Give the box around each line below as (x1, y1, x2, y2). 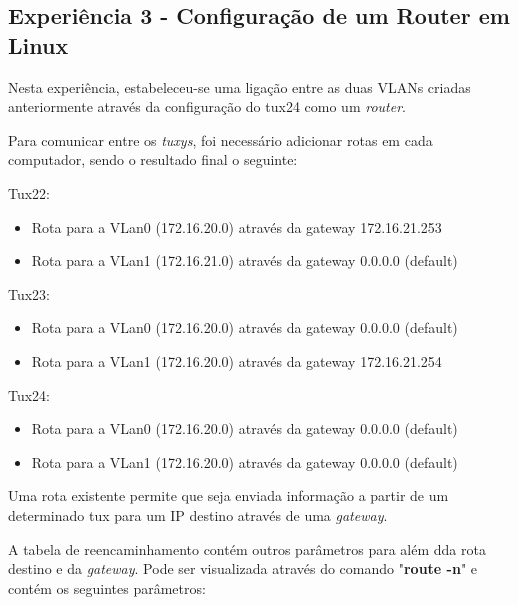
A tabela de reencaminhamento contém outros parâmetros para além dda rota (8, 538, 486, 559)
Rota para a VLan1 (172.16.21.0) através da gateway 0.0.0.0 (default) (31, 250, 458, 271)
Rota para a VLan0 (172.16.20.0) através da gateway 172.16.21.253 (31, 216, 442, 237)
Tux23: (8, 283, 51, 304)
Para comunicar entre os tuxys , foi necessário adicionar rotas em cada (8, 129, 433, 150)
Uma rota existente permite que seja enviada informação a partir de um (8, 485, 449, 506)
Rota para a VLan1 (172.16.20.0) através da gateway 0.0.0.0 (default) (31, 451, 458, 472)
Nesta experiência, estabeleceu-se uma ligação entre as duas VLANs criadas (8, 76, 471, 97)
